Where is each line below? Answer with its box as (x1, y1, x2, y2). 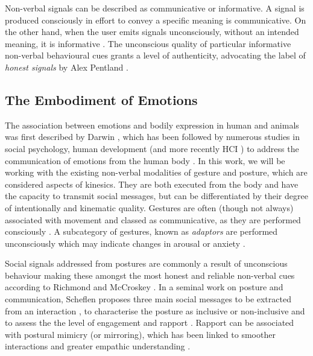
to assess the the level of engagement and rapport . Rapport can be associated (5, 316, 294, 329)
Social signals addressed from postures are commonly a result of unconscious (5, 257, 288, 270)
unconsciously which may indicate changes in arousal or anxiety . (5, 237, 245, 249)
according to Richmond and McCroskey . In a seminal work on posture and (5, 281, 283, 293)
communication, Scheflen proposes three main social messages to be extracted (5, 293, 291, 305)
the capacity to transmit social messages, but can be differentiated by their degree (5, 189, 308, 202)
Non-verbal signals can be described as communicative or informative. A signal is (5, 2, 305, 14)
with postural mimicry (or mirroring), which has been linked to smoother (5, 328, 276, 340)
